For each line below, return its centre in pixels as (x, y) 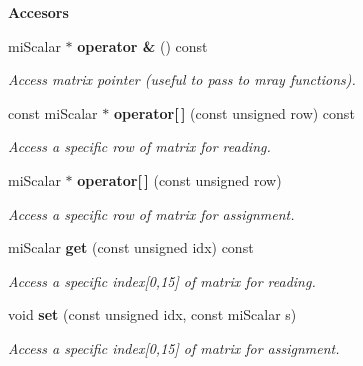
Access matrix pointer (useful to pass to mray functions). (182, 79)
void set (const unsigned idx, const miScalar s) (152, 314)
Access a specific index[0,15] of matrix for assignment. (174, 347)
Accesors (38, 12)
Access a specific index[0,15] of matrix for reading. (162, 280)
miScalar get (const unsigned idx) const (131, 247)
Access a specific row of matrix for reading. (139, 146)
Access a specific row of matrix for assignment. (151, 213)
